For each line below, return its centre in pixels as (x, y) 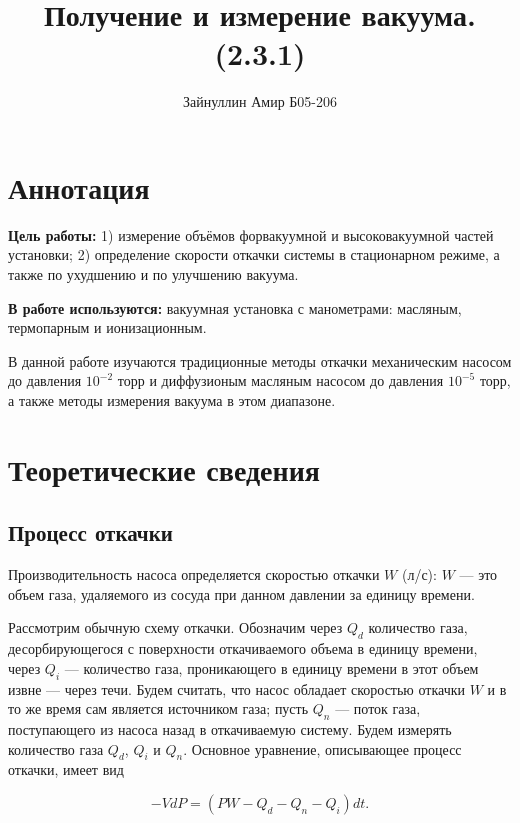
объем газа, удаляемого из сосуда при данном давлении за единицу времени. (241, 593)
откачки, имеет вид (66, 769)
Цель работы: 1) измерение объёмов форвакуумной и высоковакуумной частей (251, 234)
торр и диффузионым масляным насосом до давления (280, 380)
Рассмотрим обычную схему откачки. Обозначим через (175, 627)
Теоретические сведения (164, 468)
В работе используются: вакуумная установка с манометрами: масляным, (235, 307)
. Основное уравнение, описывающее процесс (322, 748)
